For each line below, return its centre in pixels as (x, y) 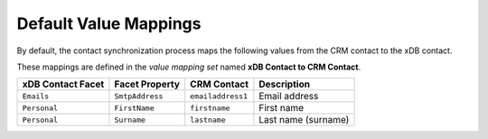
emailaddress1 (219, 96)
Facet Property (147, 84)
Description (285, 84)
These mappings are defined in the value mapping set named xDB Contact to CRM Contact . (189, 67)
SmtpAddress (139, 96)
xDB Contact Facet (63, 84)
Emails (36, 96)
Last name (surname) (304, 120)
